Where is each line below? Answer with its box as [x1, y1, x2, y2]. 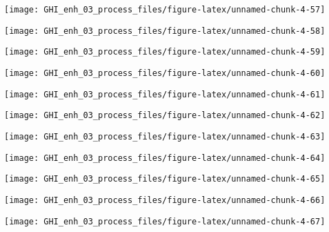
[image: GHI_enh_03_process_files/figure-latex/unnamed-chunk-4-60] [4, 68, 326, 78]
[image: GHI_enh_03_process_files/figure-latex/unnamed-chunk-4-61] [4, 89, 326, 99]
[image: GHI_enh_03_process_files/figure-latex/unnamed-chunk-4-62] [4, 110, 326, 121]
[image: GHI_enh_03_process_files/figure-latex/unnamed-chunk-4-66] [4, 195, 326, 205]
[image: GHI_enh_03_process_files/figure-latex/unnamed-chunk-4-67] [4, 216, 326, 226]
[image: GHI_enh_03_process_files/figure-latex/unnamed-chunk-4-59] [4, 47, 326, 57]
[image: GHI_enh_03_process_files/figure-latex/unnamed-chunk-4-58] [4, 26, 326, 36]
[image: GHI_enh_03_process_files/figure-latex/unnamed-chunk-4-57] [4, 5, 326, 14]
